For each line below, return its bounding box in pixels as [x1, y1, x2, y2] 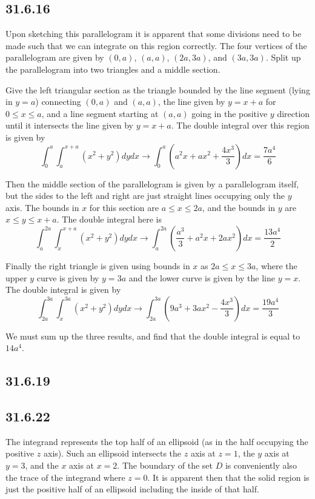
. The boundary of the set [117, 459, 213, 472]
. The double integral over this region [171, 119, 310, 132]
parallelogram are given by [5, 51, 104, 64]
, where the [256, 259, 297, 272]
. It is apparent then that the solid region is [147, 471, 310, 483]
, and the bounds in [202, 201, 276, 213]
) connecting [35, 95, 81, 108]
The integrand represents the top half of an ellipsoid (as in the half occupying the [5, 435, 308, 447]
